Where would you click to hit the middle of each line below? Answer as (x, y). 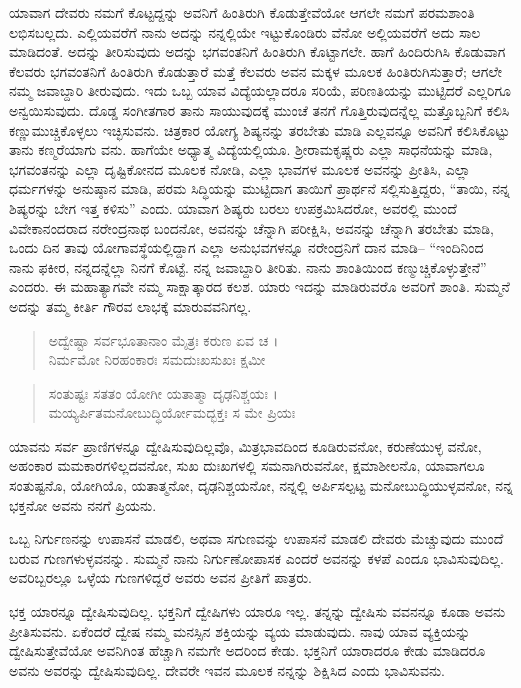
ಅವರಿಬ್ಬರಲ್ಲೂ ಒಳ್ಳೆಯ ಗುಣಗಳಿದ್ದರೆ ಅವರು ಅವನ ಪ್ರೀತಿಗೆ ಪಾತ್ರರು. (160, 577)
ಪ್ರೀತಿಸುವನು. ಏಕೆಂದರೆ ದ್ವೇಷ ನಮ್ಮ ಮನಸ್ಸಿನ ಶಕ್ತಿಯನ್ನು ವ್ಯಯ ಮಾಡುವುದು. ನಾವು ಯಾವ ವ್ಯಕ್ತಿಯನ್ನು (240, 630)
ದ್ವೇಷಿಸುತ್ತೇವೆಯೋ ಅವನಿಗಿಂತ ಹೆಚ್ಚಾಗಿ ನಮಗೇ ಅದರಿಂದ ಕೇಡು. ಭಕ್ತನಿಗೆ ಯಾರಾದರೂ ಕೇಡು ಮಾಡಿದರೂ (247, 650)
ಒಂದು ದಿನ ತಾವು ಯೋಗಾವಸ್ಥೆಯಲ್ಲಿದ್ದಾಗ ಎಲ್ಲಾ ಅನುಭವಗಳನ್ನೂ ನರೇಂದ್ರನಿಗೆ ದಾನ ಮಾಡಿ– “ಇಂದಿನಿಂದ (246, 247)
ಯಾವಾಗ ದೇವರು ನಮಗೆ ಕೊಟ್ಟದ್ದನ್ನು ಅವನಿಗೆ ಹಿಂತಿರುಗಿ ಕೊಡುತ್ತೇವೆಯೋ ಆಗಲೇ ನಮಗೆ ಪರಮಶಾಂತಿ (242, 12)
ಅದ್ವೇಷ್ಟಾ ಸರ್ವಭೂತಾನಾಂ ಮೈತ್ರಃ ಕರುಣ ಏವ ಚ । (163, 339)
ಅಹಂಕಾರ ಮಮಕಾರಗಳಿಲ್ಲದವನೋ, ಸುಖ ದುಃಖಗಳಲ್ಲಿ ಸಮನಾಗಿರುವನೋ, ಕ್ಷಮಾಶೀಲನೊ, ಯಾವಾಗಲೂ (247, 465)
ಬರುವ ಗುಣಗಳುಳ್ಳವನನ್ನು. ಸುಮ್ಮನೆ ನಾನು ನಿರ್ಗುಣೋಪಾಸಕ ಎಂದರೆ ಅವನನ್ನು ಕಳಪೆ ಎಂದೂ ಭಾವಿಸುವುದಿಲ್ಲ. (256, 557)
